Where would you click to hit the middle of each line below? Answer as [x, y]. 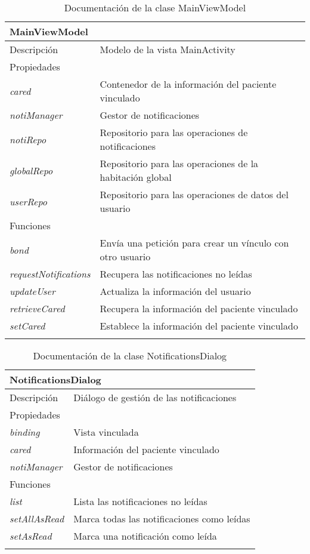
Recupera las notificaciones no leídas [176, 274]
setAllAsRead [37, 518]
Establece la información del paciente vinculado [199, 326]
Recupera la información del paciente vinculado [199, 308]
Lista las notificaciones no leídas [140, 501]
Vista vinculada [106, 432]
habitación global [136, 177]
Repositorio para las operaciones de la [179, 163]
